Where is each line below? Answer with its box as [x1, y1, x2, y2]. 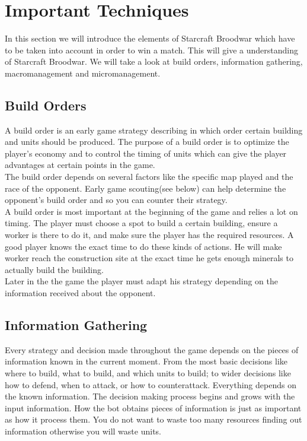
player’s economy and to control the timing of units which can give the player [5, 147, 287, 159]
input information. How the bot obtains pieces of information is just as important [5, 401, 302, 414]
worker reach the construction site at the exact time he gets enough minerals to [5, 252, 293, 264]
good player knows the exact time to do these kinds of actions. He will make [5, 240, 282, 252]
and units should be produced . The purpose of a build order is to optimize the [5, 135, 289, 148]
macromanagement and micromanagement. [5, 66, 161, 79]
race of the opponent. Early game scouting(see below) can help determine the [5, 182, 286, 194]
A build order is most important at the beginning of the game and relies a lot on [5, 205, 298, 217]
